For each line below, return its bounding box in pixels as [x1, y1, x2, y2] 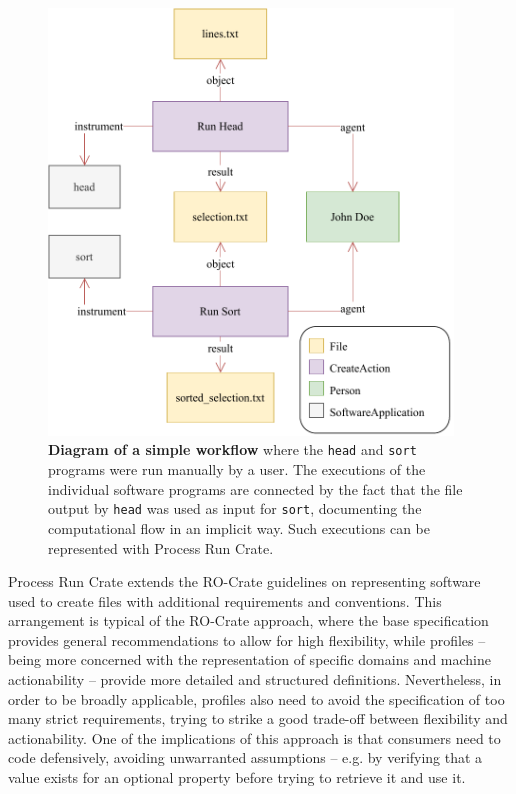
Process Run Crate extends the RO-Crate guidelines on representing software [8, 571, 481, 592]
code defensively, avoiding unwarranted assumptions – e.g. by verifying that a [8, 747, 483, 768]
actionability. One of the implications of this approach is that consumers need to [8, 727, 501, 748]
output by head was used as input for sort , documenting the [48, 498, 422, 519]
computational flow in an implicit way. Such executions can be [48, 517, 430, 538]
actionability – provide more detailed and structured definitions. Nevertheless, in [8, 669, 502, 690]
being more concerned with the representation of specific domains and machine [8, 649, 491, 670]
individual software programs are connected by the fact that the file [48, 478, 463, 499]
